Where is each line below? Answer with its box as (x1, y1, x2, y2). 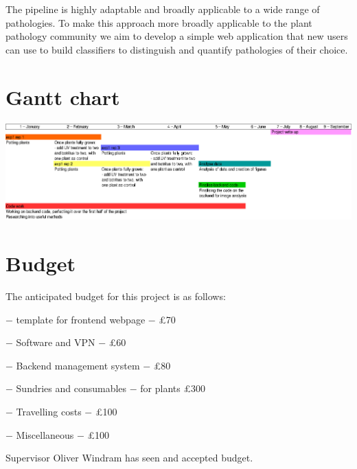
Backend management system (16, 358, 140, 372)
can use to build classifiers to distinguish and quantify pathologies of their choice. (5, 42, 348, 56)
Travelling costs (16, 404, 82, 419)
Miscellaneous (16, 427, 74, 442)
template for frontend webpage (16, 312, 146, 326)
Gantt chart (5, 82, 120, 111)
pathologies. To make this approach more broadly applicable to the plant (5, 15, 312, 30)
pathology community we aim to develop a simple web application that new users (5, 29, 348, 43)
